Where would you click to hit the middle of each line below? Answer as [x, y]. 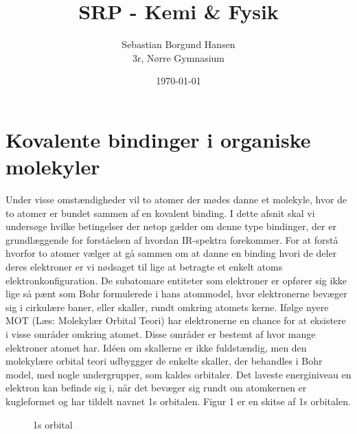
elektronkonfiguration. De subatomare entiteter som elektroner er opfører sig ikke [176, 280]
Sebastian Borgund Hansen [178, 44]
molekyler [53, 167]
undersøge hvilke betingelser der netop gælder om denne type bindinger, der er [171, 226]
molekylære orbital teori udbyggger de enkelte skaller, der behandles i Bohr [164, 361]
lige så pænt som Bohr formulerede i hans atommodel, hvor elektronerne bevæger [176, 294]
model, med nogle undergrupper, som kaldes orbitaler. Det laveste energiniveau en [178, 374]
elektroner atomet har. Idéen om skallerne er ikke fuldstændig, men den [156, 347]
